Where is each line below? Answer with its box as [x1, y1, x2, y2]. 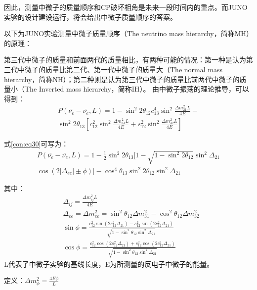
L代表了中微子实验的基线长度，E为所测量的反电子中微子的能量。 [4, 258, 214, 269]
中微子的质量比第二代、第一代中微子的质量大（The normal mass [17, 64, 222, 74]
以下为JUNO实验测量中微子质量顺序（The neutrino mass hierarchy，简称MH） [4, 28, 250, 39]
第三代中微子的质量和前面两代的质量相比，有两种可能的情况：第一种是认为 [4, 54, 246, 65]
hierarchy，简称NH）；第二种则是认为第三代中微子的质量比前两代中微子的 [4, 74, 240, 84]
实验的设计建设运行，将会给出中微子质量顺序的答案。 [4, 11, 177, 22]
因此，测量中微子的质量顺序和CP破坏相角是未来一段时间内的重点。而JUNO [4, 2, 248, 12]
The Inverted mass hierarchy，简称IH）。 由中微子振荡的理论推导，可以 [24, 84, 250, 94]
